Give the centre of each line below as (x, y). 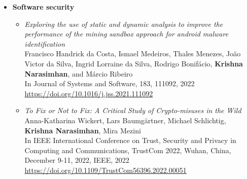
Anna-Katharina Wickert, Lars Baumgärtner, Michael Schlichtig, (125, 120)
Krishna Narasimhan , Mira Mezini (83, 130)
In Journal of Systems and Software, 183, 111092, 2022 (110, 83)
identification (45, 43)
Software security (43, 7)
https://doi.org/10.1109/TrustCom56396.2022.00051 (105, 170)
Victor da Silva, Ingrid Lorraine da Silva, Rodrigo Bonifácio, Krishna (134, 63)
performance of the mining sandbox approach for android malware (127, 34)
